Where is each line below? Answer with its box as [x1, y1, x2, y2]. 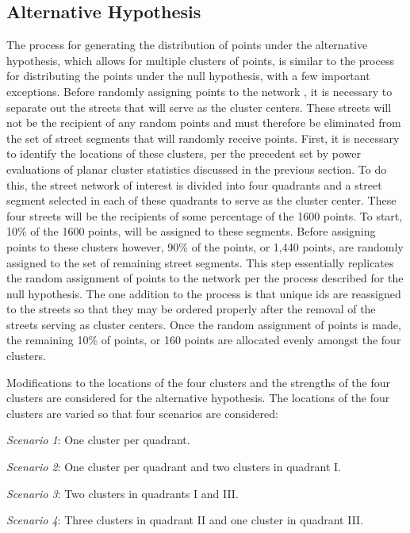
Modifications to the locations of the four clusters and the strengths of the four [6, 374, 391, 390]
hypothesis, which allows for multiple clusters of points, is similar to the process [6, 52, 394, 68]
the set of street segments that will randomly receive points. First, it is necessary [6, 129, 400, 146]
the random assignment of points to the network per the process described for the [6, 270, 404, 286]
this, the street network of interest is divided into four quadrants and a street [6, 176, 382, 193]
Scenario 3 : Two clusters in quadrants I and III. [6, 485, 239, 501]
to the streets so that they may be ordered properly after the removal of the [6, 301, 376, 317]
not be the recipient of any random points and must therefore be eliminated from [6, 114, 401, 131]
